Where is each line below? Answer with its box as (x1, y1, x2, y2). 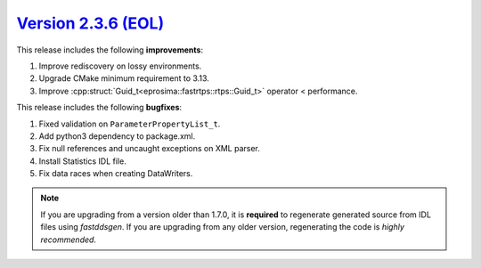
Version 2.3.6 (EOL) (16, 13, 165, 33)
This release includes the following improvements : (16, 45, 204, 55)
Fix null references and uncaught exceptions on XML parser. (38, 143, 260, 154)
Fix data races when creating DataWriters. (38, 168, 193, 179)
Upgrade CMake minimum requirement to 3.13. (38, 73, 209, 84)
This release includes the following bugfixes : (16, 102, 183, 113)
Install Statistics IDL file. (38, 156, 126, 166)
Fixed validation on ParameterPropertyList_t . (38, 118, 221, 129)
